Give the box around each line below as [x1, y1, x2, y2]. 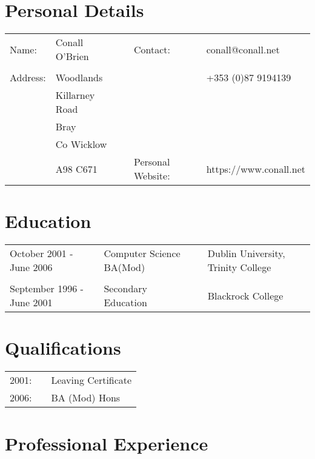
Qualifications [5, 335, 121, 360]
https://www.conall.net [206, 161, 305, 176]
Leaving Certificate [51, 373, 132, 387]
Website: [133, 169, 170, 183]
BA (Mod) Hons [51, 390, 121, 405]
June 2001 [10, 295, 53, 310]
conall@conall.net [206, 42, 280, 56]
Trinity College [207, 260, 271, 275]
